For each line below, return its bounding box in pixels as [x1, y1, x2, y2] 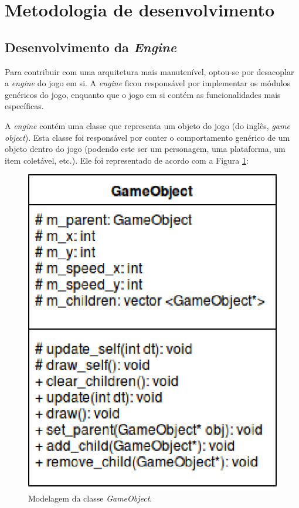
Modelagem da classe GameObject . [28, 492, 152, 504]
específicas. [5, 100, 44, 112]
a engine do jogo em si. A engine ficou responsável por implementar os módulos [5, 77, 291, 89]
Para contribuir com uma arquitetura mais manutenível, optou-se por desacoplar [5, 65, 294, 77]
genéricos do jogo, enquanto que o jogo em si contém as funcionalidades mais [5, 88, 281, 100]
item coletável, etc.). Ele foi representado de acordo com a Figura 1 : [5, 154, 249, 166]
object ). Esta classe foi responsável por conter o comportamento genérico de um [5, 131, 290, 143]
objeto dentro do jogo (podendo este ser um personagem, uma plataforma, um [5, 143, 286, 155]
